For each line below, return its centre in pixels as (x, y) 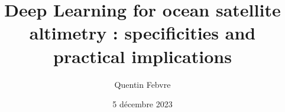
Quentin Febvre (142, 84)
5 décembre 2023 (142, 104)
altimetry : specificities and (142, 33)
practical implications (142, 56)
